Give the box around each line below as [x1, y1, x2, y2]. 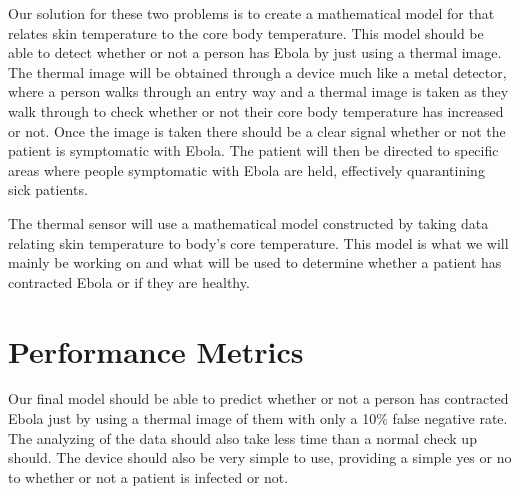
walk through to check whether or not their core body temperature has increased [8, 100, 504, 121]
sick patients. [8, 179, 88, 200]
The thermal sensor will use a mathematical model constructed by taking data [8, 212, 489, 233]
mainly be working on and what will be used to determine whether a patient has [8, 252, 502, 273]
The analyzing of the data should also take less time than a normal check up [8, 427, 477, 448]
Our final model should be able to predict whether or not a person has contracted [8, 388, 509, 409]
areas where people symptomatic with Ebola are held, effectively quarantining [8, 159, 485, 180]
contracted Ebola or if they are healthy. [8, 271, 250, 292]
